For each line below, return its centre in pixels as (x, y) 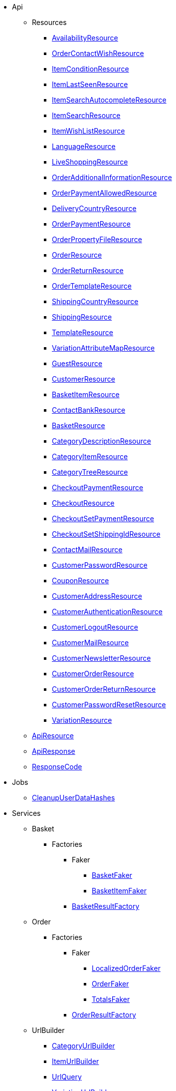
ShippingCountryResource (95, 301)
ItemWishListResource (88, 131)
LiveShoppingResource (90, 162)
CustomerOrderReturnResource (104, 689)
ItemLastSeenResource (90, 84)
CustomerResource (84, 379)
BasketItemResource (86, 394)
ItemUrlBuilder (76, 1061)
